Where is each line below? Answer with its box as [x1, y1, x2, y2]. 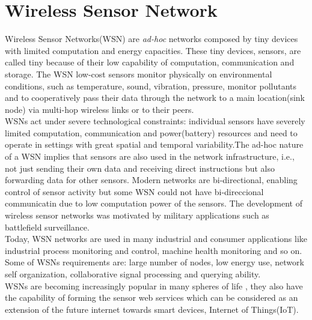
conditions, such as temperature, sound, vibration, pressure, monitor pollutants [5, 79, 296, 92]
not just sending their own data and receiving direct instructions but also [5, 162, 275, 174]
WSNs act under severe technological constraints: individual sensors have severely [5, 115, 305, 127]
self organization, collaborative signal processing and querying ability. [5, 268, 261, 280]
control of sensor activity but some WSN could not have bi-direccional [5, 185, 264, 198]
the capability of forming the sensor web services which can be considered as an [5, 291, 298, 304]
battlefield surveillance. [5, 220, 90, 233]
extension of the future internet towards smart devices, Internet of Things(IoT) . [5, 303, 299, 315]
